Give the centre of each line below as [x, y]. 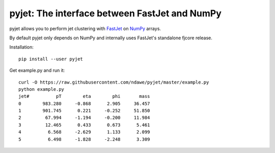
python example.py [42, 89]
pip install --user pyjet [51, 59]
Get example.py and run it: [37, 70]
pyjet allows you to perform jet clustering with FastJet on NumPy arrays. [85, 29]
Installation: [22, 47]
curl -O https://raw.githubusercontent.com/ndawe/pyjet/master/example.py [114, 82]
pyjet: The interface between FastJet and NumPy [115, 13]
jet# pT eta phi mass [84, 96]
